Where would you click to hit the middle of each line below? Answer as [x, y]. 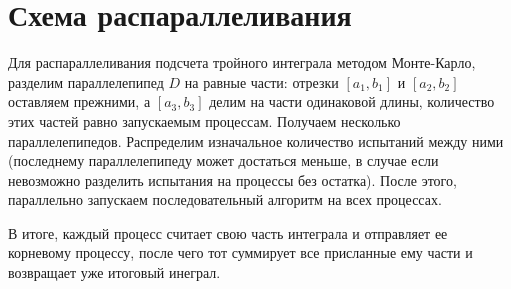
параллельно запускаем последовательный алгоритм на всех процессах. [225, 199]
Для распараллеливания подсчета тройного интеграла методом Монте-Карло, [242, 62]
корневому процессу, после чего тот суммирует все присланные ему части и [240, 252]
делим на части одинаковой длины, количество [352, 101]
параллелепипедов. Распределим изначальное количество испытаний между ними [256, 140]
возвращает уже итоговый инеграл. [114, 272]
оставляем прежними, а [79, 101]
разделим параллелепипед [86, 81]
